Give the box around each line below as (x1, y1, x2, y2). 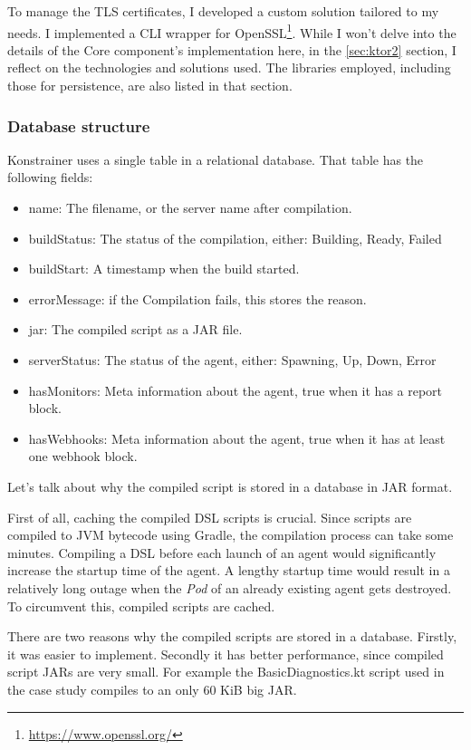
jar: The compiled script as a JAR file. (28, 320, 243, 339)
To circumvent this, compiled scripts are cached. (7, 596, 275, 615)
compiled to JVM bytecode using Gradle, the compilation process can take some (7, 525, 454, 544)
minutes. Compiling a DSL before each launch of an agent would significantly (7, 543, 437, 562)
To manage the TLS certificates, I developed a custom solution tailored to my (7, 2, 439, 20)
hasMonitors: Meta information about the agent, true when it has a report (28, 380, 443, 399)
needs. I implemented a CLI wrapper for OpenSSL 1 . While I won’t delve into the (7, 20, 457, 42)
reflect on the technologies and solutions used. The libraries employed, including (7, 58, 451, 77)
